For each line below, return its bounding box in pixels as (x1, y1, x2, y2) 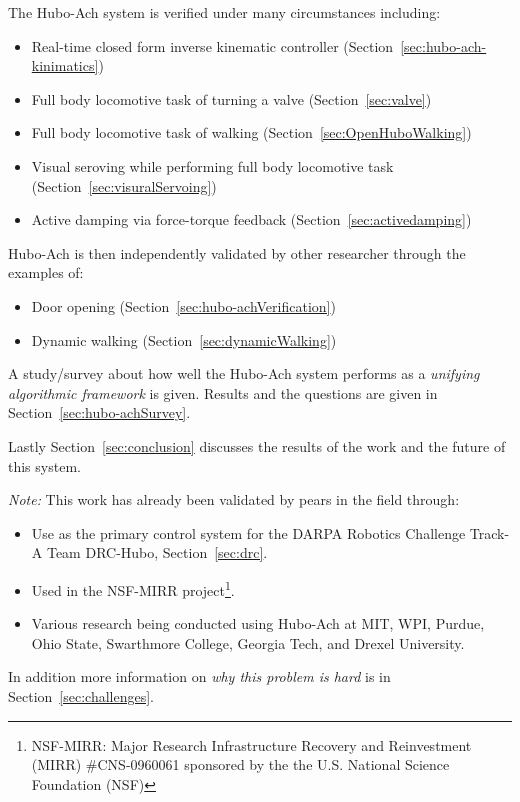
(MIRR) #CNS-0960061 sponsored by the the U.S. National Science (31, 754, 450, 775)
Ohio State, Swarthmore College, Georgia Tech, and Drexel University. (31, 632, 465, 653)
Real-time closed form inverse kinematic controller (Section (31, 35, 394, 56)
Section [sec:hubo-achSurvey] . (8, 402, 191, 423)
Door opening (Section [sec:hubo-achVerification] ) (31, 295, 336, 316)
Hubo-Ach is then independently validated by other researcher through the (8, 242, 466, 263)
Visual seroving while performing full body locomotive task (31, 155, 394, 176)
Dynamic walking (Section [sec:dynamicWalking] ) (31, 329, 337, 350)
